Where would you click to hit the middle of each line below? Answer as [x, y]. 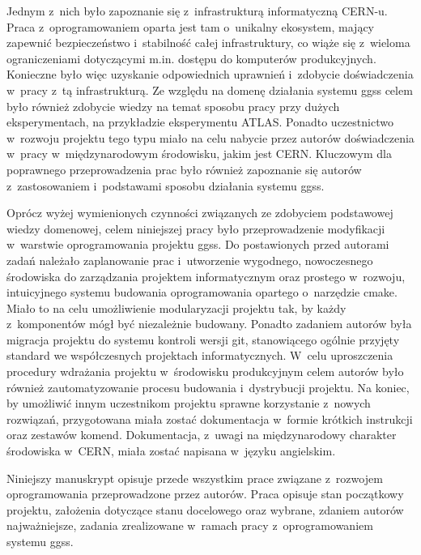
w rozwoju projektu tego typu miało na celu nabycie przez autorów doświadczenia [210, 137]
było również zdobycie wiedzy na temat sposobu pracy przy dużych [173, 106]
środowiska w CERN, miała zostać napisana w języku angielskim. [171, 451]
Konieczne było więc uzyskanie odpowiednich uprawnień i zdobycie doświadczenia [210, 74]
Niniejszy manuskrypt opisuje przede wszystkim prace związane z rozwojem [195, 478]
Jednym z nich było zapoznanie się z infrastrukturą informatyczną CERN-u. [197, 11]
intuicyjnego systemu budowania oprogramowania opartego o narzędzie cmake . [202, 292]
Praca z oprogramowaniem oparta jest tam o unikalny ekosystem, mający [191, 26]
